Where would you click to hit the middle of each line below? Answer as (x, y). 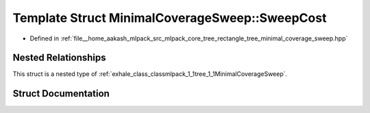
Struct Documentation (61, 93)
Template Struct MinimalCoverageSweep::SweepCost (170, 18)
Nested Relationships (59, 58)
